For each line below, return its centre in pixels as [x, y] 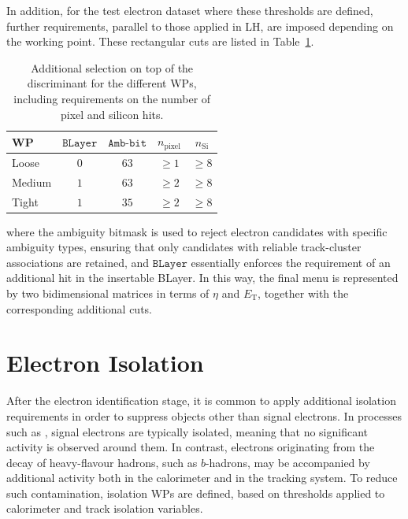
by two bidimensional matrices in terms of [108, 293]
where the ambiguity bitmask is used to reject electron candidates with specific [197, 231]
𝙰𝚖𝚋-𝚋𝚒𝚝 [128, 143]
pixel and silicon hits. [112, 114]
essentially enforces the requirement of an [291, 262]
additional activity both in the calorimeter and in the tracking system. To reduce [202, 478]
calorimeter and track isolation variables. [105, 508]
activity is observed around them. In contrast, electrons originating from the [191, 447]
